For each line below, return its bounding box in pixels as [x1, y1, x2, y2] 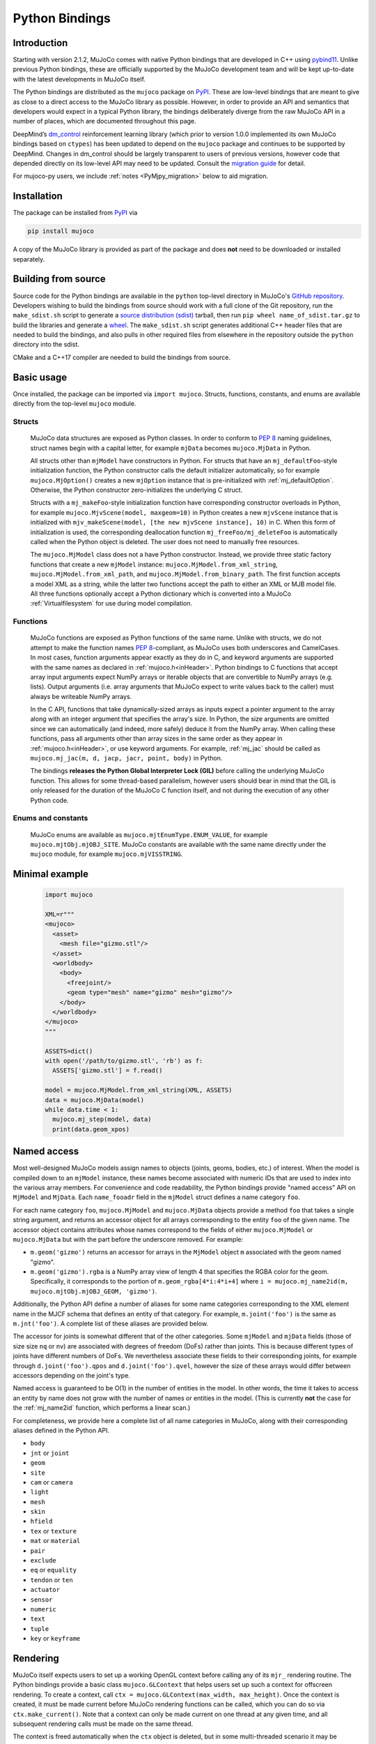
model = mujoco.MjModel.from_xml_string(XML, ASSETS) [45, 1086, 233, 1095]
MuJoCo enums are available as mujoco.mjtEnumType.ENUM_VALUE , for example [30, 830, 268, 839]
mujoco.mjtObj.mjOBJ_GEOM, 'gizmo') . [30, 1287, 157, 1295]
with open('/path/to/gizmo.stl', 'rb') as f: [45, 1057, 203, 1065]
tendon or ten [30, 1575, 73, 1584]
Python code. [30, 796, 69, 804]
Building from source [13, 273, 106, 285]
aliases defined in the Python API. [13, 1426, 110, 1434]
